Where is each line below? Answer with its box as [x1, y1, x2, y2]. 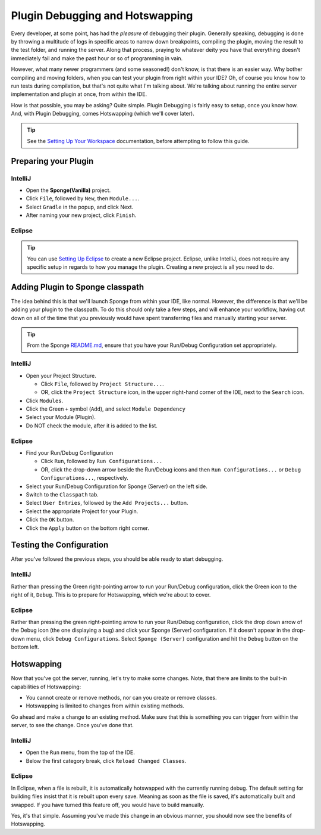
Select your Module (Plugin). [26, 414, 96, 421]
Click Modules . [26, 397, 64, 404]
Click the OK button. [26, 516, 74, 523]
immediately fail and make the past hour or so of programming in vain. [11, 54, 183, 62]
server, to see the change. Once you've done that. [11, 722, 134, 729]
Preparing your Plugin [11, 156, 94, 166]
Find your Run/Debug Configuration [26, 449, 114, 456]
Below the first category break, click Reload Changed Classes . [26, 757, 187, 764]
